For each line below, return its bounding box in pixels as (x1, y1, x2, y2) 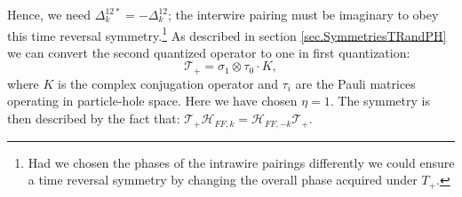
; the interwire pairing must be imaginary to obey (168, 5, 439, 23)
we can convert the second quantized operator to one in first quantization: (7, 43, 410, 61)
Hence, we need (7, 5, 92, 23)
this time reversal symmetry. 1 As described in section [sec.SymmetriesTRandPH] (7, 23, 447, 44)
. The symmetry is (330, 91, 430, 110)
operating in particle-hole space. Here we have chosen (7, 91, 298, 110)
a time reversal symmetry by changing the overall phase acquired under (28, 170, 418, 189)
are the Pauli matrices (295, 74, 416, 92)
